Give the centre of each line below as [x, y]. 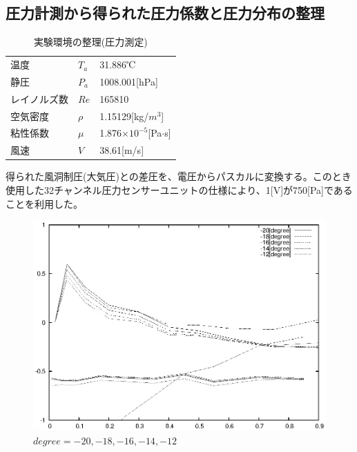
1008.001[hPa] [129, 81]
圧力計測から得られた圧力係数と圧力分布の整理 [165, 13]
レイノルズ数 [39, 98]
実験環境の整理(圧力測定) [90, 42]
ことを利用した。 [44, 203]
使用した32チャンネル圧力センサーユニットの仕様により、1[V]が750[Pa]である [179, 189]
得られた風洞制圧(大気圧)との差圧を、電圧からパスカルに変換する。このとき [178, 176]
